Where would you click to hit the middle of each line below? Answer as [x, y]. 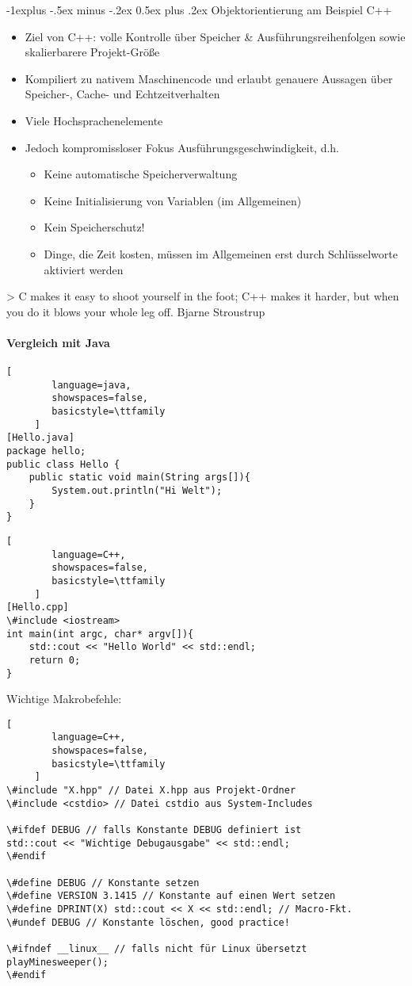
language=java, [92, 385]
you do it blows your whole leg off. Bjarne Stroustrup [136, 311]
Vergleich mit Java [58, 342]
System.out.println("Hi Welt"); [137, 491]
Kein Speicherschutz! [94, 227]
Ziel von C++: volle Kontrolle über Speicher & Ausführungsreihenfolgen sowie [215, 36]
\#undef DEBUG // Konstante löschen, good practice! [148, 922]
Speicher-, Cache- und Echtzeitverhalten [122, 94]
